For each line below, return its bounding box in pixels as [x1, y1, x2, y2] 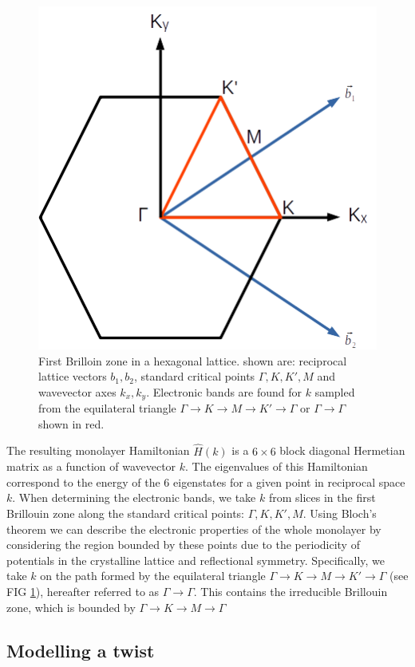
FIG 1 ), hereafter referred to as [6, 582, 160, 599]
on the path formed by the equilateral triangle [40, 567, 266, 584]
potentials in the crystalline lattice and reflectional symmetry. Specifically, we [6, 551, 385, 568]
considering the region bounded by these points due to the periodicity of [6, 536, 360, 553]
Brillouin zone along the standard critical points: [6, 505, 245, 521]
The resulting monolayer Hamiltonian [6, 442, 190, 459]
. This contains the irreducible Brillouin [193, 582, 388, 599]
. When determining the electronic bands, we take [12, 489, 256, 506]
